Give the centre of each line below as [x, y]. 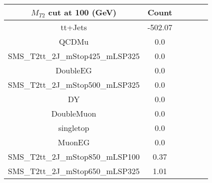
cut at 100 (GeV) [82, 12]
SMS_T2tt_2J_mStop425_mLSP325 [74, 56]
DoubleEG [74, 70]
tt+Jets [74, 27]
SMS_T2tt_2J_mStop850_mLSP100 [74, 156]
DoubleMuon [74, 113]
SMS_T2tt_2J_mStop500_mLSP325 [74, 85]
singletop [74, 128]
